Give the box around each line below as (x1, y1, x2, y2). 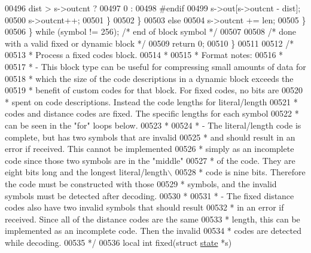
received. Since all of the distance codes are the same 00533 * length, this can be (5, 212, 300, 225)
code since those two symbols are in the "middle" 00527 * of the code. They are (5, 154, 295, 166)
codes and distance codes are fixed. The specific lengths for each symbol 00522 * (5, 107, 299, 120)
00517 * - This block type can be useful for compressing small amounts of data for (5, 60, 306, 72)
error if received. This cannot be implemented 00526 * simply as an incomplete (5, 142, 294, 155)
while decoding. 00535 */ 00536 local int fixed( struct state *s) (5, 236, 232, 248)
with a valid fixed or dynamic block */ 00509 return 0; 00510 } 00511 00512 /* (5, 36, 294, 49)
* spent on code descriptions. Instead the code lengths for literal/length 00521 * (5, 95, 298, 108)
